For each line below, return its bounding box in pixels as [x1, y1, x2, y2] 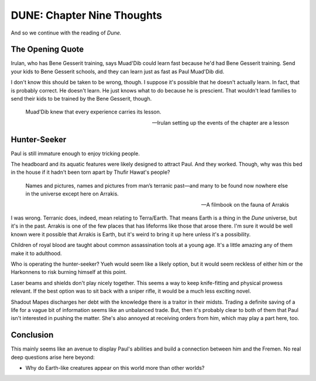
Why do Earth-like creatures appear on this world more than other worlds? [25, 365, 205, 372]
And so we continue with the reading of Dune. [11, 29, 122, 36]
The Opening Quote [11, 44, 84, 54]
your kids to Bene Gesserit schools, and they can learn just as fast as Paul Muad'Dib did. [11, 68, 225, 75]
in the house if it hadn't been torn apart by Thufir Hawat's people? [11, 169, 170, 176]
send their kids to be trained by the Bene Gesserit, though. [11, 95, 152, 102]
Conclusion [11, 330, 54, 340]
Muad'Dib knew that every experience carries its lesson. [25, 108, 162, 115]
